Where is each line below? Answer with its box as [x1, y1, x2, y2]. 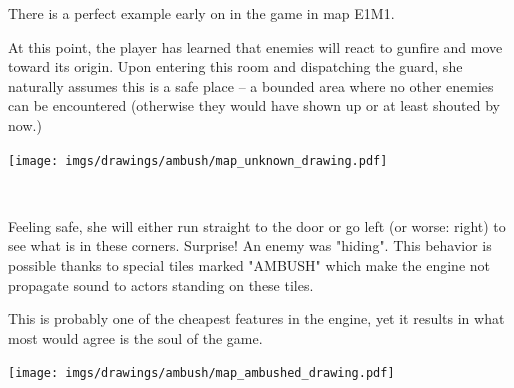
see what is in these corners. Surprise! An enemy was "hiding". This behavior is [8, 235, 492, 256]
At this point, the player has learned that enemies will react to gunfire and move [8, 36, 503, 57]
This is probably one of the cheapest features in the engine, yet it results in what [8, 308, 505, 329]
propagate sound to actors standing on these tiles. [8, 274, 314, 295]
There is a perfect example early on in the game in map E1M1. [8, 3, 395, 23]
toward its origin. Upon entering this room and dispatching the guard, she [8, 56, 463, 77]
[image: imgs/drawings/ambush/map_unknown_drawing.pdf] [8, 153, 388, 168]
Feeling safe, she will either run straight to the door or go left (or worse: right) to [8, 215, 506, 236]
